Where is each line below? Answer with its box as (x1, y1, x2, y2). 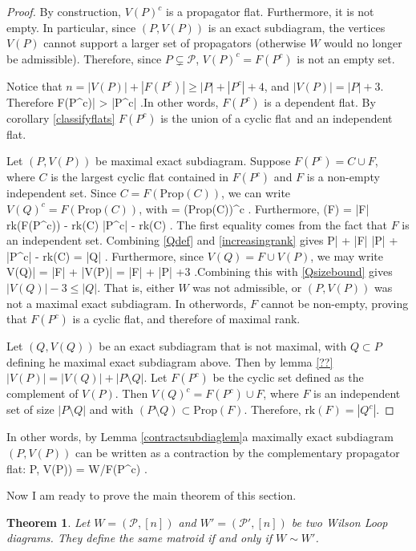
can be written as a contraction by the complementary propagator (75, 444, 400, 460)
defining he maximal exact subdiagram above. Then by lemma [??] (6, 353, 333, 370)
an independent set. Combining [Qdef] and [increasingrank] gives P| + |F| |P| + (6, 232, 398, 249)
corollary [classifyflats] (6, 109, 115, 126)
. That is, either (97, 278, 175, 295)
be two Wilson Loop (291, 513, 388, 530)
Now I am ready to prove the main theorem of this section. (6, 487, 297, 504)
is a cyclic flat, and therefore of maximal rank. (72, 310, 301, 327)
